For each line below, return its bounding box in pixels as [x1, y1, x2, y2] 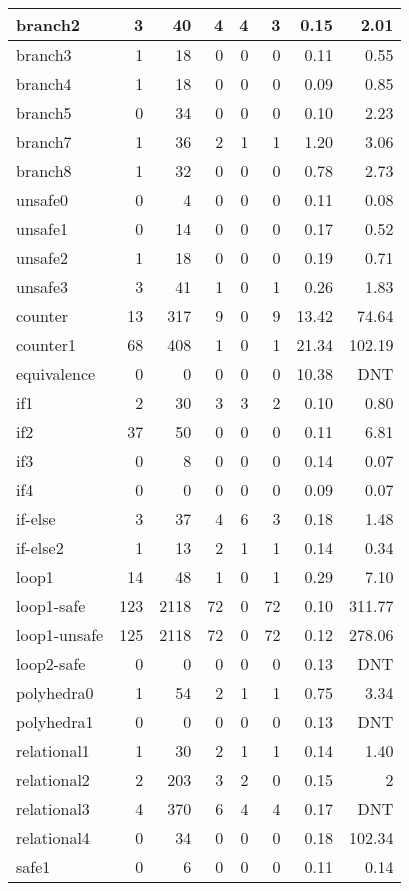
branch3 [16, 43, 72, 66]
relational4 [16, 826, 90, 849]
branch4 [16, 72, 72, 95]
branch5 [16, 101, 72, 124]
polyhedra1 [16, 710, 94, 733]
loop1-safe [16, 594, 86, 617]
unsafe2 [16, 246, 69, 269]
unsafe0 [16, 188, 69, 211]
